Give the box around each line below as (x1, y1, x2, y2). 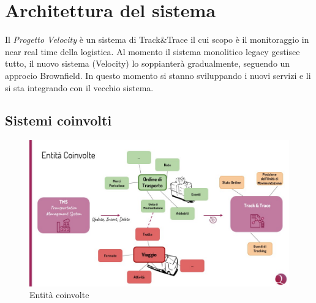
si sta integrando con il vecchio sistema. (5, 81, 154, 94)
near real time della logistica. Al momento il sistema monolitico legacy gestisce (5, 45, 300, 58)
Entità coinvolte (29, 288, 89, 301)
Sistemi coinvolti (5, 111, 112, 130)
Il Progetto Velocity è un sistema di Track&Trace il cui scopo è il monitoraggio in (5, 33, 309, 46)
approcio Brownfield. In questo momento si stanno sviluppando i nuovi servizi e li (5, 69, 311, 81)
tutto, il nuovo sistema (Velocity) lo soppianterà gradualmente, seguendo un (5, 57, 290, 70)
